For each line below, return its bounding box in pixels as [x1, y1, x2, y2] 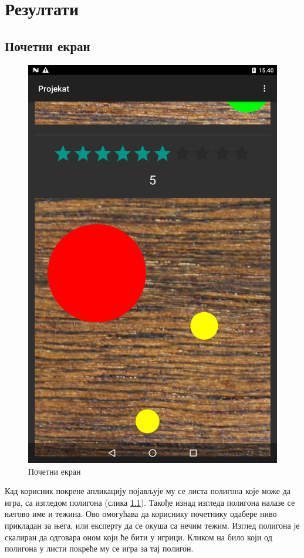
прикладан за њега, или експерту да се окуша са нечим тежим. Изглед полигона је [5, 519, 300, 531]
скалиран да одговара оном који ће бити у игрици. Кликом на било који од [5, 530, 272, 543]
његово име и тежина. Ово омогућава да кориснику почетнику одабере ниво [5, 508, 277, 520]
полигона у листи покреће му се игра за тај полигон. [5, 542, 194, 554]
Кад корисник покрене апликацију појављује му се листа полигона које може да [5, 485, 291, 497]
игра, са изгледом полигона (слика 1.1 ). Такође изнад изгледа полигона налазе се [5, 496, 295, 508]
